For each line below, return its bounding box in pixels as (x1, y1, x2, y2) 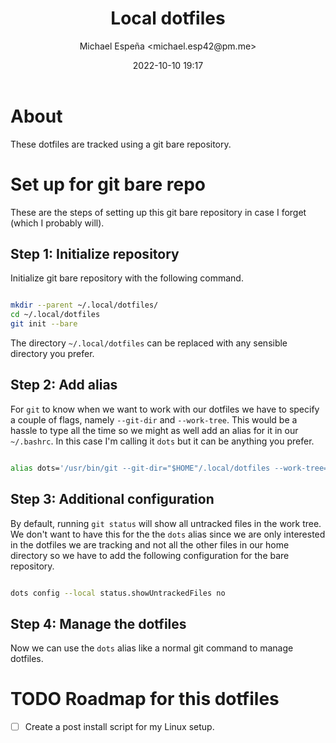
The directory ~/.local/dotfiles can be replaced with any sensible (10, 337, 288, 349)
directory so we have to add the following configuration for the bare (10, 549, 290, 561)
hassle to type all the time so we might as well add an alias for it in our (10, 424, 299, 436)
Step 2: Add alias (10, 377, 118, 394)
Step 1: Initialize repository (10, 246, 180, 263)
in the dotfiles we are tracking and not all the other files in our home (10, 538, 290, 551)
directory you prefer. (10, 348, 95, 360)
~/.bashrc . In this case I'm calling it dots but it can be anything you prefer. (10, 435, 315, 447)
